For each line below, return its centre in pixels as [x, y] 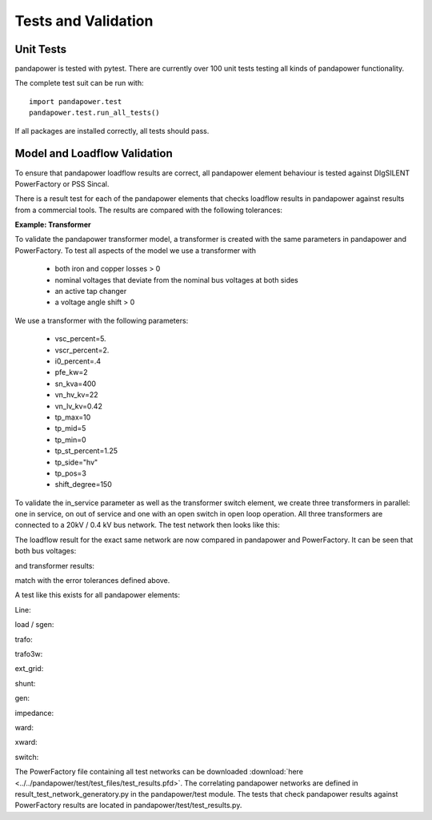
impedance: [34, 713]
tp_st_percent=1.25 [86, 451]
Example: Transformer [53, 225]
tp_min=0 [71, 440]
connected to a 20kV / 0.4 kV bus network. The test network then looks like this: [147, 525]
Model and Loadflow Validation [94, 153]
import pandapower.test [76, 101]
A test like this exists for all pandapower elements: [97, 595]
